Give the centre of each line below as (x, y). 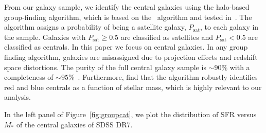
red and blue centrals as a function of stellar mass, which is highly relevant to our (133, 87)
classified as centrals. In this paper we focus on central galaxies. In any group (126, 47)
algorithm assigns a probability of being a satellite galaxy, (95, 27)
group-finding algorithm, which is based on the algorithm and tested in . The (128, 17)
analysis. (17, 97)
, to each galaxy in (229, 27)
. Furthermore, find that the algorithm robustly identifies (168, 77)
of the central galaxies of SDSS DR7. (74, 124)
